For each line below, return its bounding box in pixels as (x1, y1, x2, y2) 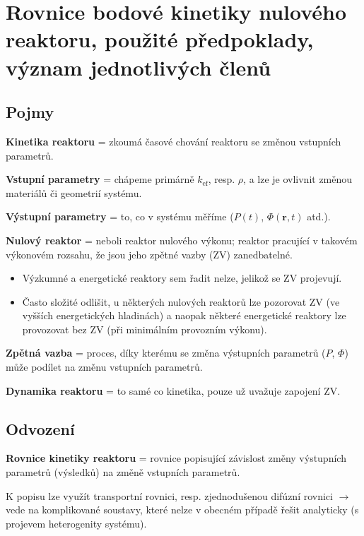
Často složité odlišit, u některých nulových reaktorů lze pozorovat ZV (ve (22, 294, 340, 309)
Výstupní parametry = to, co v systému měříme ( (6, 209, 234, 224)
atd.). (307, 209, 331, 224)
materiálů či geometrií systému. (6, 185, 142, 200)
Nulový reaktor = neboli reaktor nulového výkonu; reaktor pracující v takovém (6, 232, 358, 247)
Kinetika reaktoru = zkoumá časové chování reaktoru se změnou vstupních (6, 133, 341, 148)
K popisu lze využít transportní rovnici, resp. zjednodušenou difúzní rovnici (6, 488, 333, 503)
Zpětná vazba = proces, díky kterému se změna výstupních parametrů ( (6, 345, 326, 360)
